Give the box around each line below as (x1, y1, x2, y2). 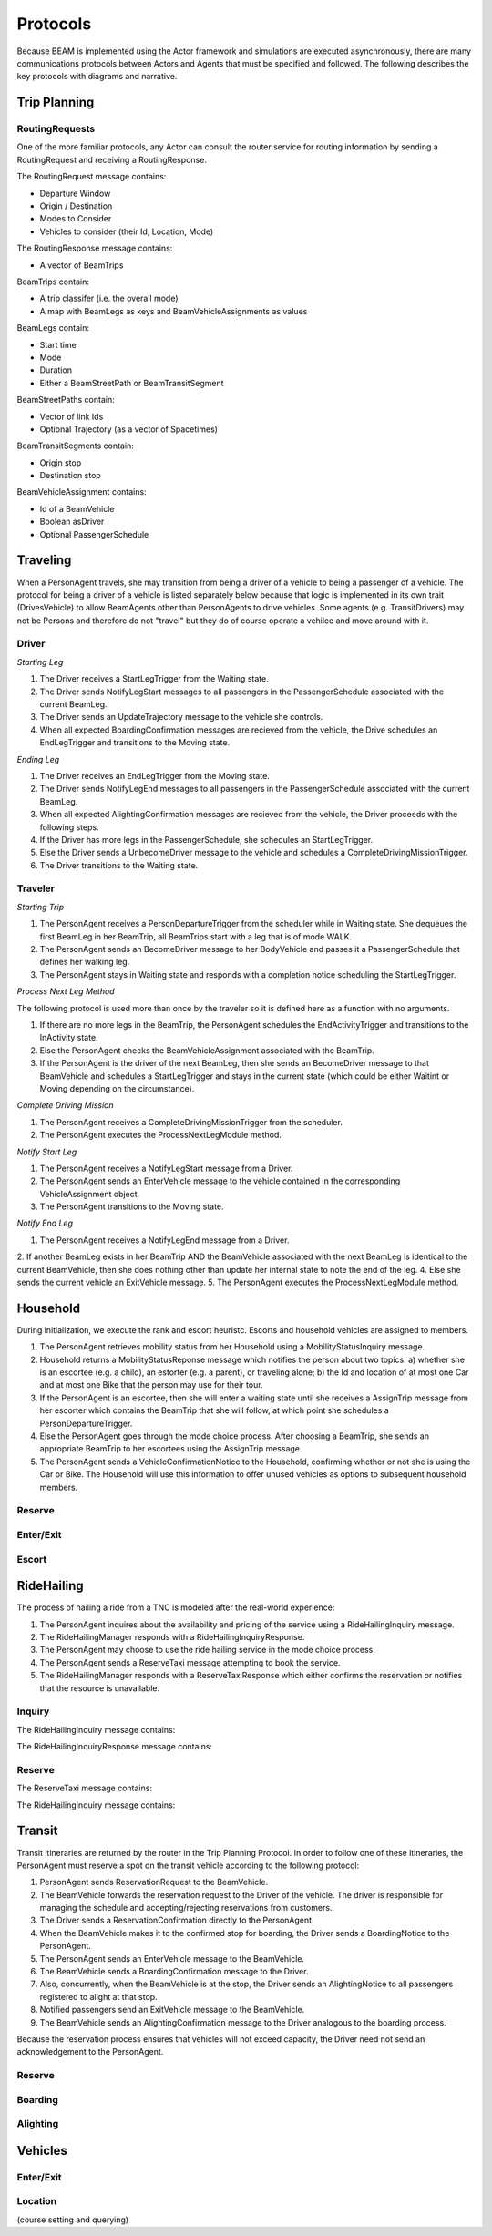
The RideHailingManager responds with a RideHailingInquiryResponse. (39, 1631, 305, 1642)
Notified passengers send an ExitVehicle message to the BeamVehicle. (39, 2005, 305, 2015)
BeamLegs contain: (16, 323, 90, 333)
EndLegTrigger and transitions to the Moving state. (39, 737, 231, 748)
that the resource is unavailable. (39, 1682, 159, 1694)
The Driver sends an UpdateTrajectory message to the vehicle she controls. (39, 712, 323, 723)
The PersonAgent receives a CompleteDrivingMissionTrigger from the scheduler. (39, 1116, 343, 1127)
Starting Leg (16, 656, 64, 667)
